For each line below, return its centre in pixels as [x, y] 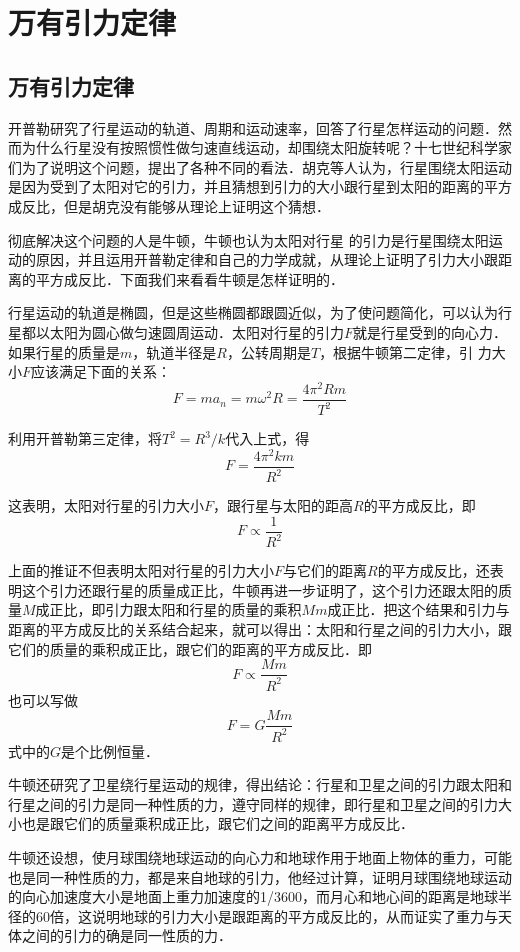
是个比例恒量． [110, 750]
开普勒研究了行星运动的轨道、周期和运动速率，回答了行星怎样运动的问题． [253, 127]
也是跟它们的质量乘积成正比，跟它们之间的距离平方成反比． [217, 823]
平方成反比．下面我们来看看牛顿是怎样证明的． [189, 278]
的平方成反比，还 [433, 570]
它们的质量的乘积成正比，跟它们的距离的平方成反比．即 [190, 648]
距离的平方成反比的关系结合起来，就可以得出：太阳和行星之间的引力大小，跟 [260, 629]
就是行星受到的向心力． [430, 331]
